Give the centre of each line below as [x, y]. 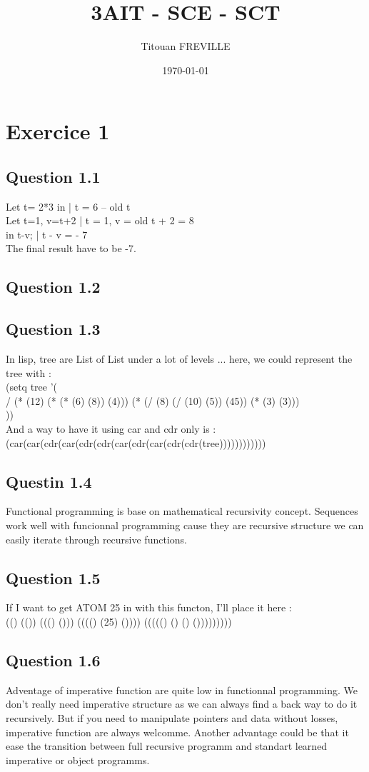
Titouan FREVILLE [186, 46]
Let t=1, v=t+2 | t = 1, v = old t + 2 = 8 [100, 220]
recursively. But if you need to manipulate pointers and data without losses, [172, 717]
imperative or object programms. [78, 760]
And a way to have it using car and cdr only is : [111, 429]
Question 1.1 [53, 176]
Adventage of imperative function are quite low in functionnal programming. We [182, 690]
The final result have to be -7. [71, 248]
